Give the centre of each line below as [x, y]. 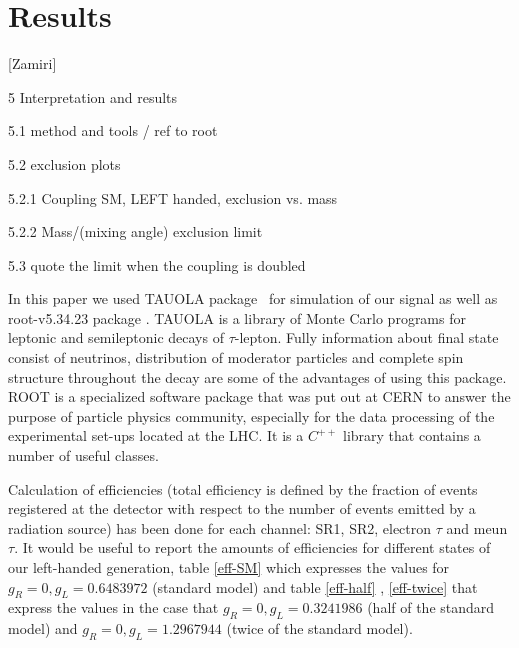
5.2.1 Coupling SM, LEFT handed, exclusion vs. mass [173, 197]
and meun [477, 527]
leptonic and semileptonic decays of [116, 337]
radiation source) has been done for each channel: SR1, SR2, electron [220, 527]
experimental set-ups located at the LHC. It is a [156, 435]
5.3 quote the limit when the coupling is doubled [157, 264]
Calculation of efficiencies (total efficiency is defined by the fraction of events [243, 488]
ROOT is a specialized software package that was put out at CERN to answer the [259, 396]
